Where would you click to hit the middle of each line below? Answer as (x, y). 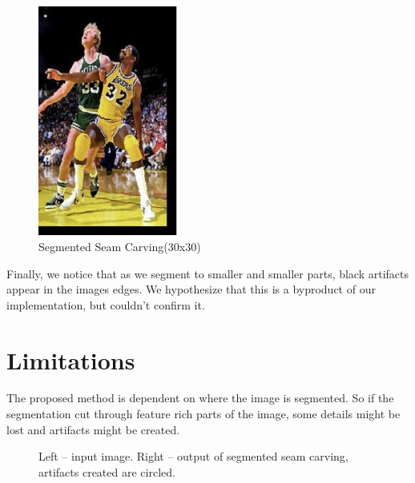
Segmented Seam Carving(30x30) (120, 246)
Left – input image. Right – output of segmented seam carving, (193, 456)
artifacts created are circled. (107, 471)
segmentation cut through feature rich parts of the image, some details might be (203, 414)
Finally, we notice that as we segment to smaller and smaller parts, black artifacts (208, 273)
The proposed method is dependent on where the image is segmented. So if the (200, 398)
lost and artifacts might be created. (93, 429)
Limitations (71, 359)
